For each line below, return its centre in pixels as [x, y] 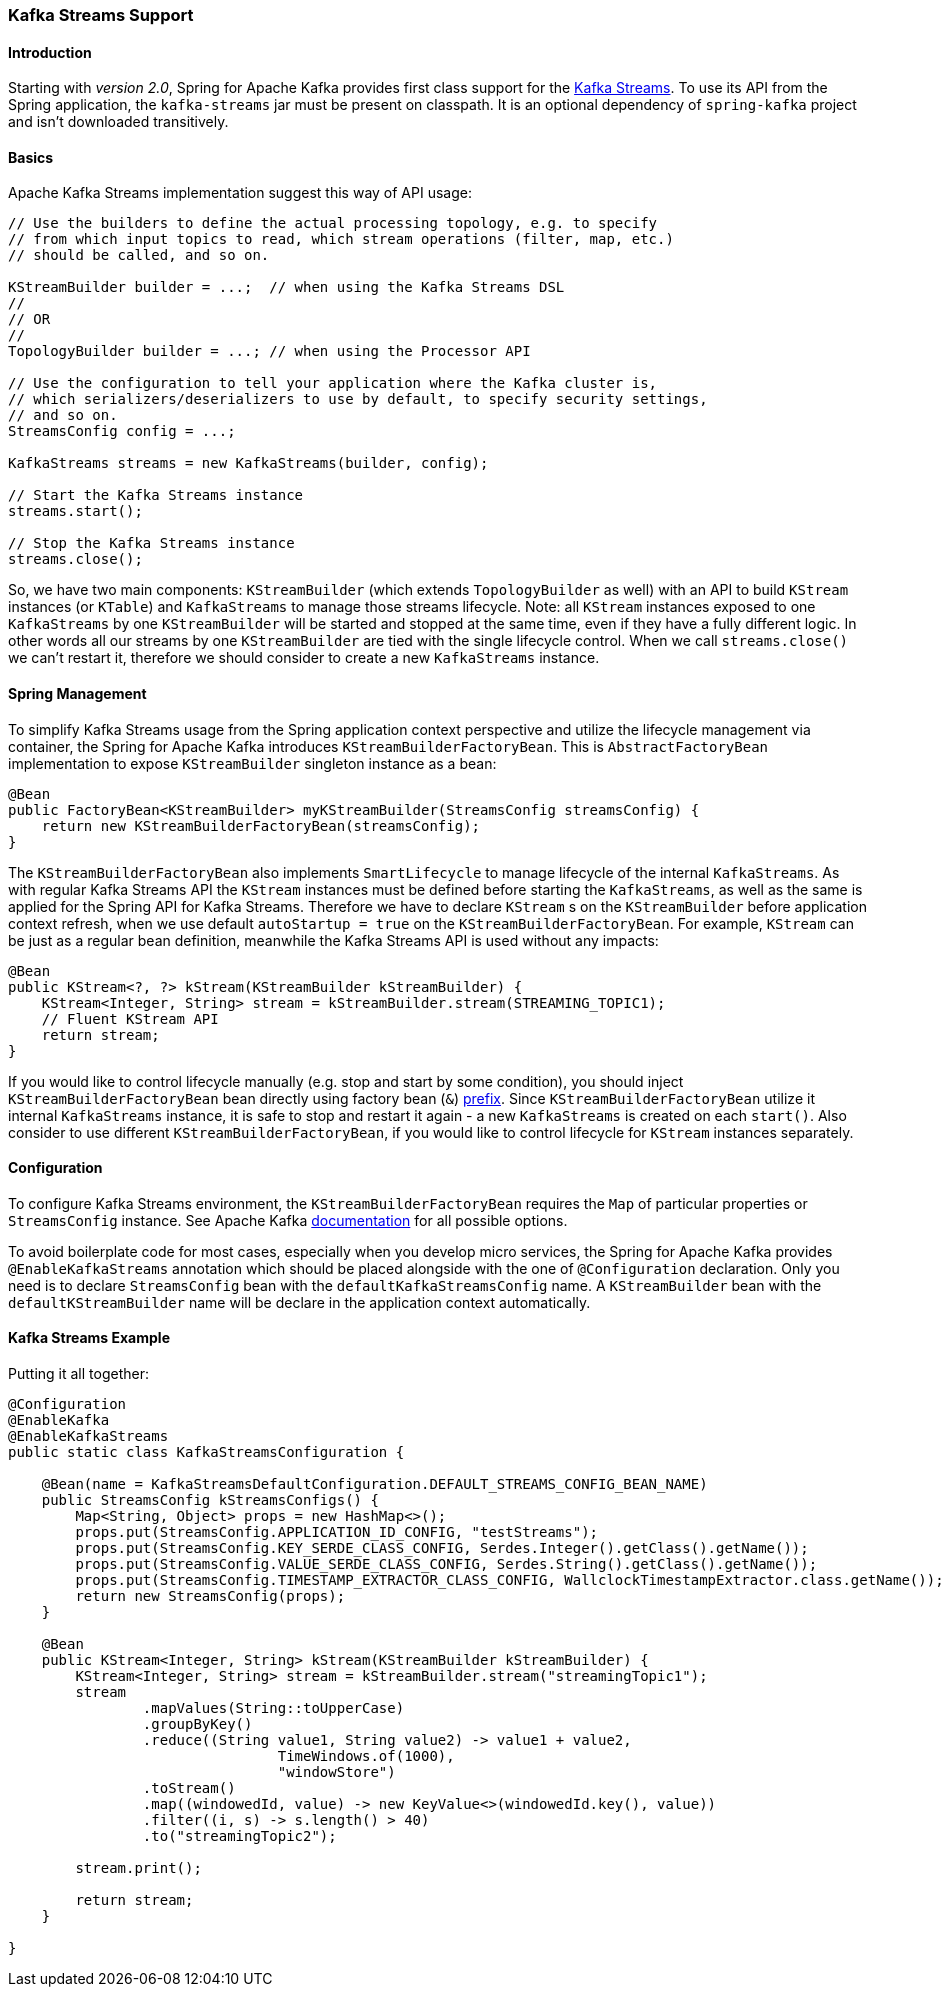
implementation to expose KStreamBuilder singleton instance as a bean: [252, 763]
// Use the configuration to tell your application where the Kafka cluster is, [333, 383]
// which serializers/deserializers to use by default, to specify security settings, [358, 399]
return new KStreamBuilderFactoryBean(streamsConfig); [261, 825]
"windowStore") [336, 1772]
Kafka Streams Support [101, 15]
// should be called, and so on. [139, 255]
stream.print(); [138, 1868]
